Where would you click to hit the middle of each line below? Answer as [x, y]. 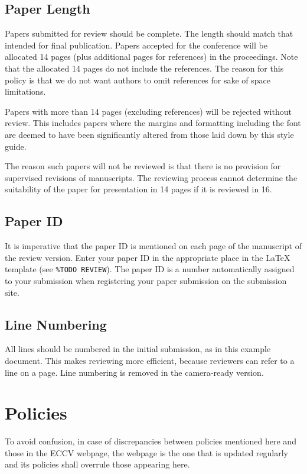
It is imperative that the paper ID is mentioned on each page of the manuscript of [153, 246]
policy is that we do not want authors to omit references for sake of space [138, 80]
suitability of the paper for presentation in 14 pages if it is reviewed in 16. [138, 189]
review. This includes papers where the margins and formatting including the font [153, 123]
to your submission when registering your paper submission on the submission [146, 280]
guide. [16, 146]
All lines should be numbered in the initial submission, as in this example [138, 349]
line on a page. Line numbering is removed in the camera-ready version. [134, 372]
